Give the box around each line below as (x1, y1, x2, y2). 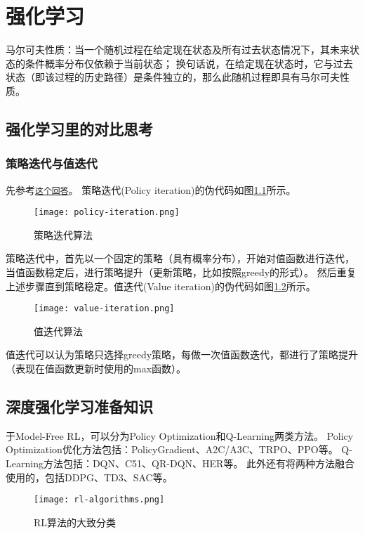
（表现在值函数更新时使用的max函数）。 (6, 361, 187, 376)
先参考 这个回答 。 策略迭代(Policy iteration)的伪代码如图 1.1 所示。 (6, 182, 296, 197)
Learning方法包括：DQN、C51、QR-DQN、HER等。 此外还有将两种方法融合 (6, 456, 355, 471)
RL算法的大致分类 (34, 514, 117, 529)
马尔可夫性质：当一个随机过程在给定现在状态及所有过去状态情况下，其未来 (6, 42, 350, 57)
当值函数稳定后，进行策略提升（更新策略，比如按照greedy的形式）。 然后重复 (6, 265, 357, 279)
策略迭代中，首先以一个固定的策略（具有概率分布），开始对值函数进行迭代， (6, 251, 354, 266)
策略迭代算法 (34, 227, 93, 242)
